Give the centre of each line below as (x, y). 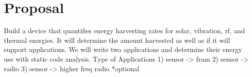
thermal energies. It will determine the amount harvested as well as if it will (117, 40)
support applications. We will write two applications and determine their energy (123, 49)
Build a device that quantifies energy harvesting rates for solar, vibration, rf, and (125, 31)
